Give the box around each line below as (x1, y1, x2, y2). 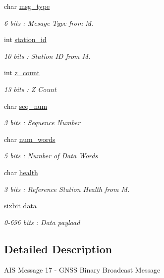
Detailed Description (4, 241, 112, 256)
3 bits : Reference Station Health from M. (4, 184, 130, 194)
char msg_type (4, 1, 50, 11)
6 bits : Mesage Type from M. (4, 17, 94, 28)
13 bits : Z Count (4, 84, 56, 94)
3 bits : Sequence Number (4, 117, 81, 128)
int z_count (4, 67, 40, 78)
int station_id (4, 34, 47, 45)
